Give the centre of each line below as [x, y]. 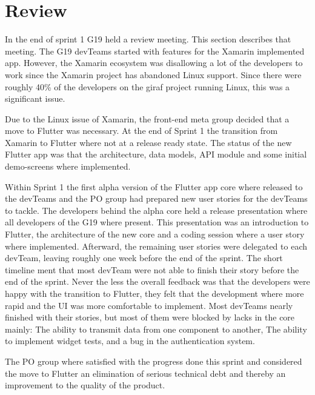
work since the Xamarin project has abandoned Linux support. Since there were [153, 74]
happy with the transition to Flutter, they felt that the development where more [154, 293]
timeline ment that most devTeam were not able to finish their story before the [152, 269]
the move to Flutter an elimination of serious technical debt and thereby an [145, 373]
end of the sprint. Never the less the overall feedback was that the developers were [157, 281]
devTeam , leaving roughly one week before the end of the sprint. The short [144, 258]
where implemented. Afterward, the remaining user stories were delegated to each [156, 246]
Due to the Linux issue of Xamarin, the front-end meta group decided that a [147, 118]
